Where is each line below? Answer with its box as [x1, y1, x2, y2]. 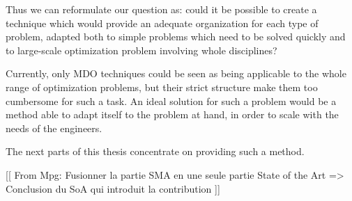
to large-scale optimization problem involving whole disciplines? [6, 42, 277, 57]
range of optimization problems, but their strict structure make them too [6, 79, 318, 94]
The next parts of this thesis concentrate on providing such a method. [6, 144, 305, 159]
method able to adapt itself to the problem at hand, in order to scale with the [6, 107, 339, 122]
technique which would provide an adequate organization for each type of [6, 15, 319, 30]
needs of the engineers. [6, 120, 102, 135]
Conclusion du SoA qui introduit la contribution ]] [6, 181, 220, 195]
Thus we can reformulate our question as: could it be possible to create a [6, 2, 317, 16]
